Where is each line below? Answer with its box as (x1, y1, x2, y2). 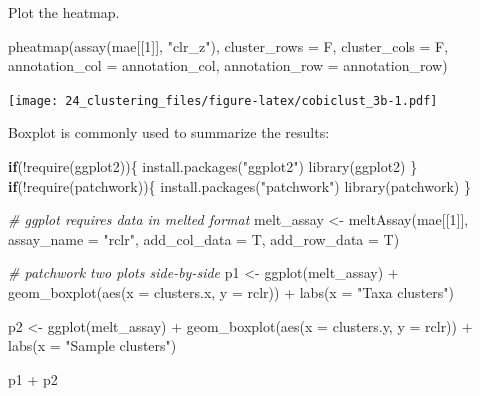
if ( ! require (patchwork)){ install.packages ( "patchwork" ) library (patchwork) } (8, 175, 471, 196)
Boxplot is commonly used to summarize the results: (8, 122, 330, 143)
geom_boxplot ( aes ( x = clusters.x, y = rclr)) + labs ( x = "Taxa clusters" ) (8, 282, 454, 302)
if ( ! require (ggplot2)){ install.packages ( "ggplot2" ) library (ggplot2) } (8, 156, 418, 177)
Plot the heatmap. (8, 2, 120, 22)
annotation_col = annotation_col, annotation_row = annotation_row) (8, 55, 448, 76)
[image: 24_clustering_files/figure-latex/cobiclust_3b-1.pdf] (8, 93, 438, 108)
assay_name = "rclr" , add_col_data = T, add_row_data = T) (8, 228, 400, 249)
